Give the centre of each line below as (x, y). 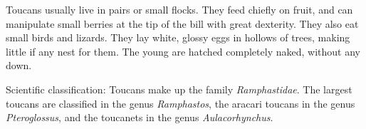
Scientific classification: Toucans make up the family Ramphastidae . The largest (179, 89)
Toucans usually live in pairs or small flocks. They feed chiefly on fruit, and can (179, 9)
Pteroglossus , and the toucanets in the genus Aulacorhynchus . (140, 117)
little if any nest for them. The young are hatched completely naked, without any (183, 51)
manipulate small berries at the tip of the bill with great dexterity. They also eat (182, 23)
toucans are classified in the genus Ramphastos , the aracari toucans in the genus (181, 103)
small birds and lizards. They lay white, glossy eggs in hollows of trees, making (178, 37)
